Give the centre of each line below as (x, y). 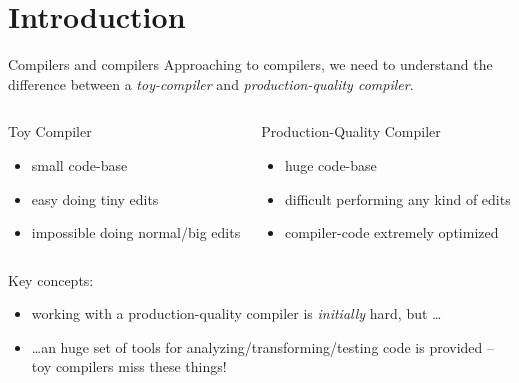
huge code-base (330, 164)
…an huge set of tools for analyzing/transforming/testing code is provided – (263, 346)
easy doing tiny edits (95, 198)
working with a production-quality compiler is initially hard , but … (236, 313)
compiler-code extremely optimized (391, 232)
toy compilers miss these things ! (129, 366)
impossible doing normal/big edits (136, 232)
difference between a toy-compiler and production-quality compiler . (211, 83)
